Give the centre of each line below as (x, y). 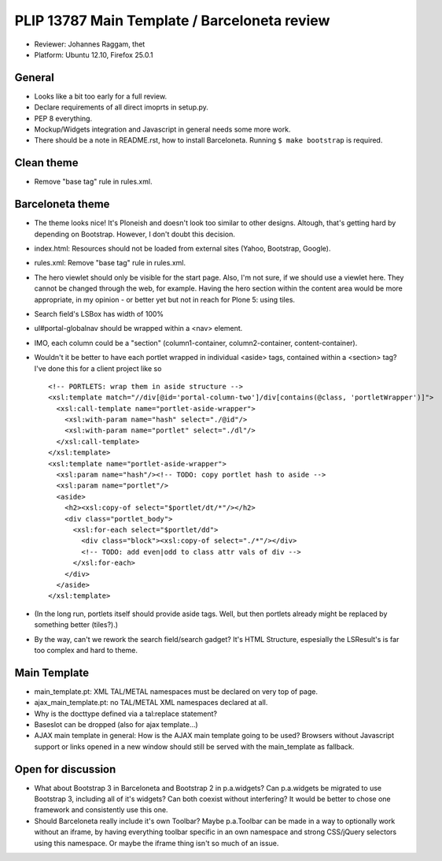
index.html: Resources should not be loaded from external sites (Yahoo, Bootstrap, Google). (182, 249)
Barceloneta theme (62, 204)
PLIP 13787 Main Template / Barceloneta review (172, 20)
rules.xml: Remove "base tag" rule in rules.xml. (110, 263)
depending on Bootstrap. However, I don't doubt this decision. (135, 234)
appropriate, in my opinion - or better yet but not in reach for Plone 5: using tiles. (164, 299)
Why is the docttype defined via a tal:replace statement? (126, 714)
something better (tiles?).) (76, 625)
